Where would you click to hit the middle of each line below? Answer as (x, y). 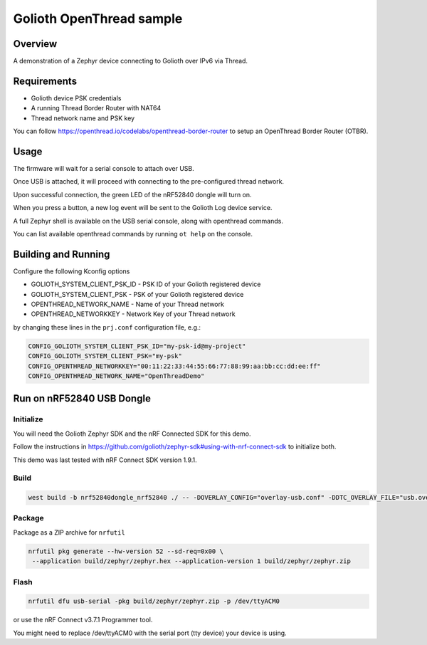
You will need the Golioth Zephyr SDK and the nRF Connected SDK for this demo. (132, 434)
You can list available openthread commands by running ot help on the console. (133, 234)
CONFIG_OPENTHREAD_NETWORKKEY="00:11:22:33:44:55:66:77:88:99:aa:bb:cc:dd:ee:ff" (175, 366)
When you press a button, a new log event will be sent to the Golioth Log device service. (143, 208)
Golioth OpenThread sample (98, 19)
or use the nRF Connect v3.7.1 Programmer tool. (83, 620)
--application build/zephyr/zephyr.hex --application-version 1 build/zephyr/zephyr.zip (192, 561)
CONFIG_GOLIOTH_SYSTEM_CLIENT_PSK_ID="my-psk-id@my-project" (137, 346)
